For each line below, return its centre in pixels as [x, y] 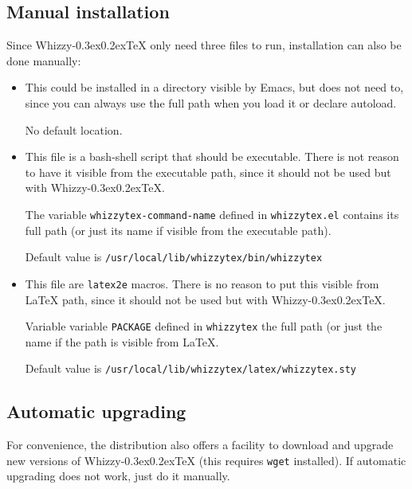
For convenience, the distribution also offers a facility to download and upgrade [200, 445]
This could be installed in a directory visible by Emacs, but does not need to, [214, 87]
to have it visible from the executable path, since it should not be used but [208, 172]
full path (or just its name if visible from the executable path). [178, 230]
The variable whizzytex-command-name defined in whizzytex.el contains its [212, 214]
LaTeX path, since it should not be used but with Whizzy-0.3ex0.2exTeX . [205, 299]
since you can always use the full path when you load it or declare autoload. [211, 102]
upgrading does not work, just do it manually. [118, 476]
